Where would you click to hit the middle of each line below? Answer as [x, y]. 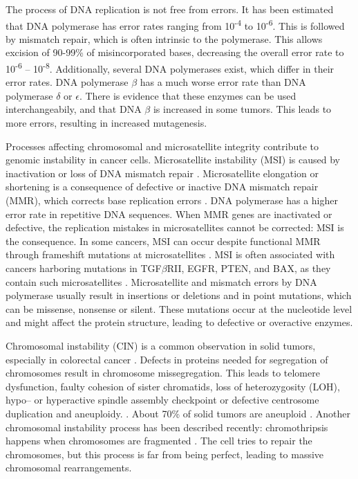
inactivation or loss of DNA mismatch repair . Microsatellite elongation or [162, 173]
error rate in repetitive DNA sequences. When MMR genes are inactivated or [169, 214]
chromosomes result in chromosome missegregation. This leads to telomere [163, 373]
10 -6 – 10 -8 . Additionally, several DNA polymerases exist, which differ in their [170, 67]
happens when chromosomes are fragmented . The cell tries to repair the [159, 441]
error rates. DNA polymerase [67, 82]
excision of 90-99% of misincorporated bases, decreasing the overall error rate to [175, 52]
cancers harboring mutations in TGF [84, 268]
